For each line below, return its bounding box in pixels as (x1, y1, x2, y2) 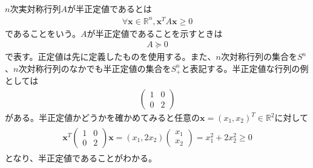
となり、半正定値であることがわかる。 (5, 151, 157, 164)
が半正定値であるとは (67, 2, 152, 15)
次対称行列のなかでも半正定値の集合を (18, 62, 171, 74)
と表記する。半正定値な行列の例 (181, 62, 309, 74)
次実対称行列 (10, 2, 61, 15)
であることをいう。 (5, 27, 81, 39)
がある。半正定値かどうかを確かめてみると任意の (5, 111, 200, 123)
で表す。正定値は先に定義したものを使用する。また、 (5, 50, 216, 63)
